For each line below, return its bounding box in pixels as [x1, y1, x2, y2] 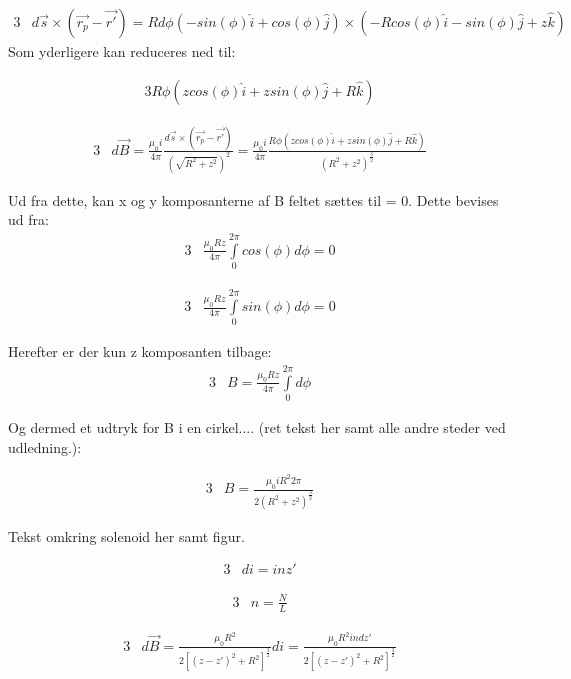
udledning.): [8, 436, 82, 457]
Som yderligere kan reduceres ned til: [8, 41, 236, 62]
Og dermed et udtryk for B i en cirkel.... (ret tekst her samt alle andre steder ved [8, 417, 506, 438]
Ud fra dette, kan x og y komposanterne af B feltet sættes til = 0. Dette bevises [8, 189, 499, 210]
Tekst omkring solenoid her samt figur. [8, 525, 245, 546]
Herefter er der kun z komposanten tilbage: [8, 341, 272, 362]
